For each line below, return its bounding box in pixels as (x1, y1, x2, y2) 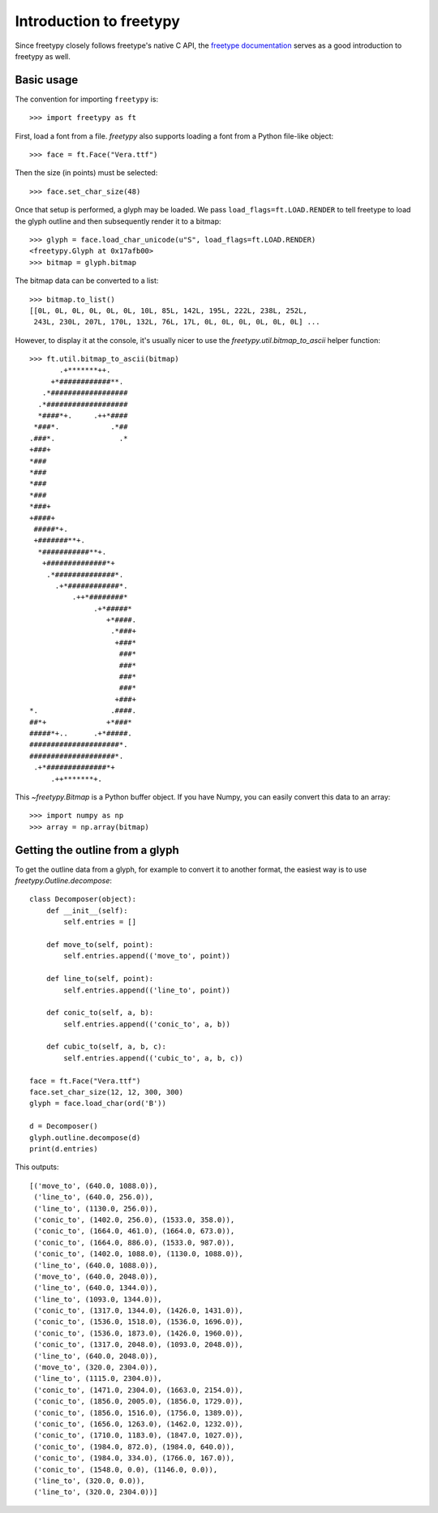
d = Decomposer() (29, 1121, 98, 1131)
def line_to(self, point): (45, 974, 154, 984)
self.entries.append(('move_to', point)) (63, 951, 231, 961)
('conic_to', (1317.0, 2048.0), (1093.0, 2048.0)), (33, 1340, 243, 1349)
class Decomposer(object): (29, 894, 137, 904)
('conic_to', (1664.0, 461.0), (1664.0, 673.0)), (33, 1227, 235, 1236)
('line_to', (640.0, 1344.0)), (33, 1284, 158, 1292)
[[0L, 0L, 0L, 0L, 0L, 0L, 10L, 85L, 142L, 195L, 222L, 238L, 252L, (29, 306, 307, 315)
